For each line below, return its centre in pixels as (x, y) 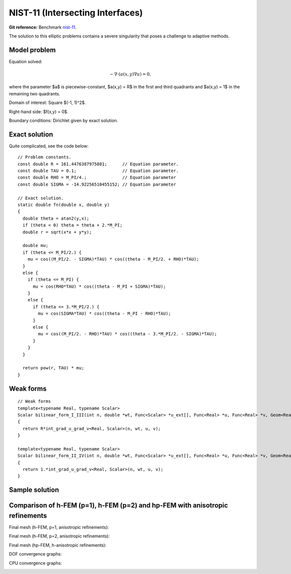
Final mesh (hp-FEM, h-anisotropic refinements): (58, 545)
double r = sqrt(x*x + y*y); (57, 232)
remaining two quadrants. (35, 94)
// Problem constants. (45, 157)
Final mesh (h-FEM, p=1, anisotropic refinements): (59, 527)
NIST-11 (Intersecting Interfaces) (76, 13)
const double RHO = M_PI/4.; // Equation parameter (97, 178)
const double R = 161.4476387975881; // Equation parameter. (98, 164)
